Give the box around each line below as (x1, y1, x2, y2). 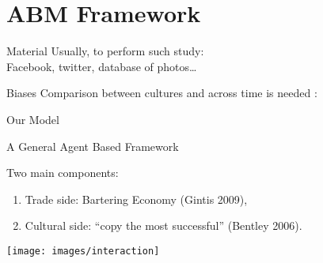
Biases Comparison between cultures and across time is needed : (6, 85, 317, 101)
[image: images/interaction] (6, 245, 160, 257)
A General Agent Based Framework (6, 137, 179, 154)
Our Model (6, 111, 59, 127)
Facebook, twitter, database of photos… (6, 58, 197, 74)
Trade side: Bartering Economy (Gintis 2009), (25, 190, 248, 207)
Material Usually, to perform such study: (6, 43, 204, 59)
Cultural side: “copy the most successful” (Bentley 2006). (25, 217, 302, 234)
